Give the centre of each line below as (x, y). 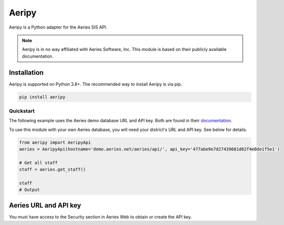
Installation (26, 72)
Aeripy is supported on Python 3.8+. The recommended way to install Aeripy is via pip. (95, 84)
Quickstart (22, 111)
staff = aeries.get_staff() (52, 169)
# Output (30, 190)
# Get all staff (39, 163)
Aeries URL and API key (45, 205)
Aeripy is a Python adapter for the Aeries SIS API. (58, 27)
